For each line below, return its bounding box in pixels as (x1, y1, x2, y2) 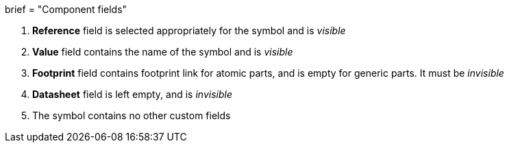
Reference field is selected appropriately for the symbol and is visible (32, 25, 346, 36)
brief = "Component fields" (5, 3, 127, 15)
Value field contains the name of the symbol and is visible (32, 46, 293, 58)
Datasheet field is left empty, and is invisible (32, 88, 232, 100)
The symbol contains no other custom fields (32, 110, 231, 121)
